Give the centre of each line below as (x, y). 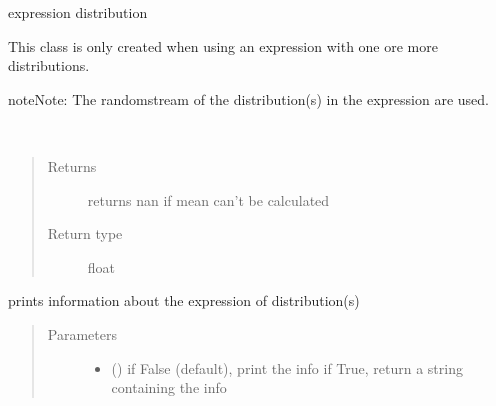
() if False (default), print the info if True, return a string (287, 367)
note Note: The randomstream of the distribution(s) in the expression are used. (248, 98)
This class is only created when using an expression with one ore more (223, 45)
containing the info (169, 387)
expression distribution (78, 12)
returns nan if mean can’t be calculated (208, 199)
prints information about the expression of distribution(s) (184, 300)
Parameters (82, 333)
